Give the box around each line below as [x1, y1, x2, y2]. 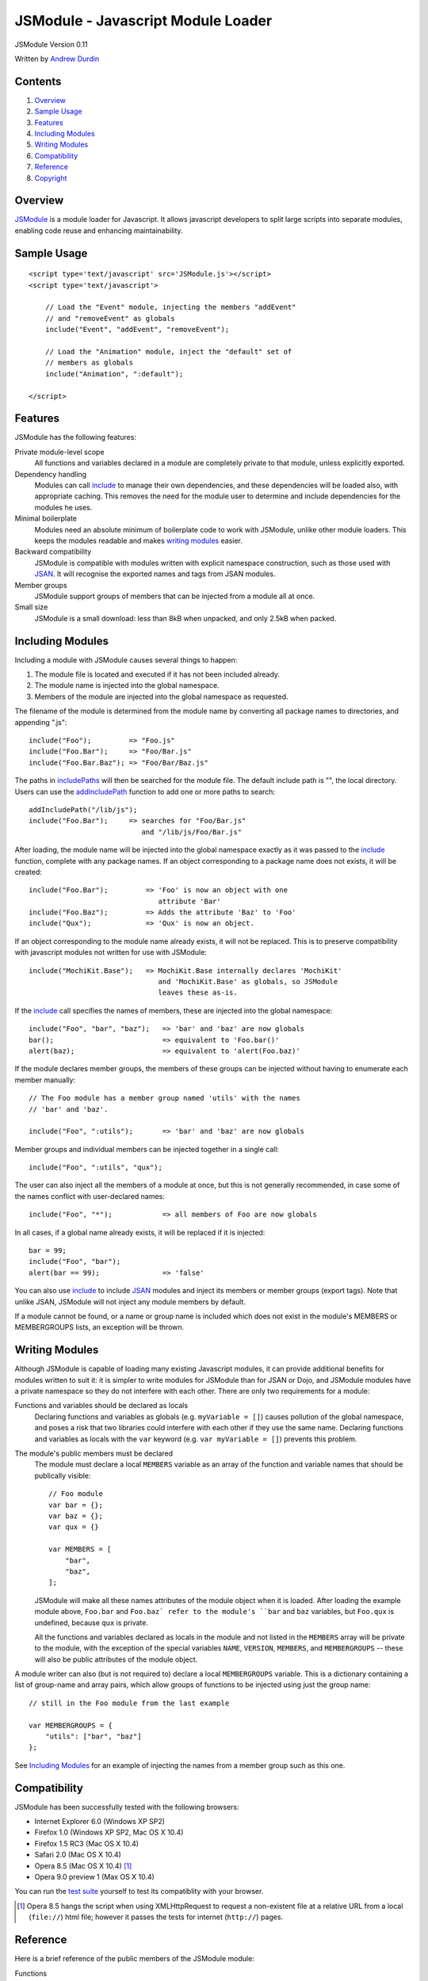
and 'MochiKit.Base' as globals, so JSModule [158, 977, 338, 987]
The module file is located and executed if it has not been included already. [34, 670, 281, 679]
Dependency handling [14, 469, 87, 479]
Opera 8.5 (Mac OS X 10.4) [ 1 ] [34, 1861, 132, 1870]
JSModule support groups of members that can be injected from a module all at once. [34, 591, 315, 601]
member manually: [14, 1074, 75, 1085]
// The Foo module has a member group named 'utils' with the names [29, 1094, 300, 1103]
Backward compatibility [14, 547, 92, 556]
